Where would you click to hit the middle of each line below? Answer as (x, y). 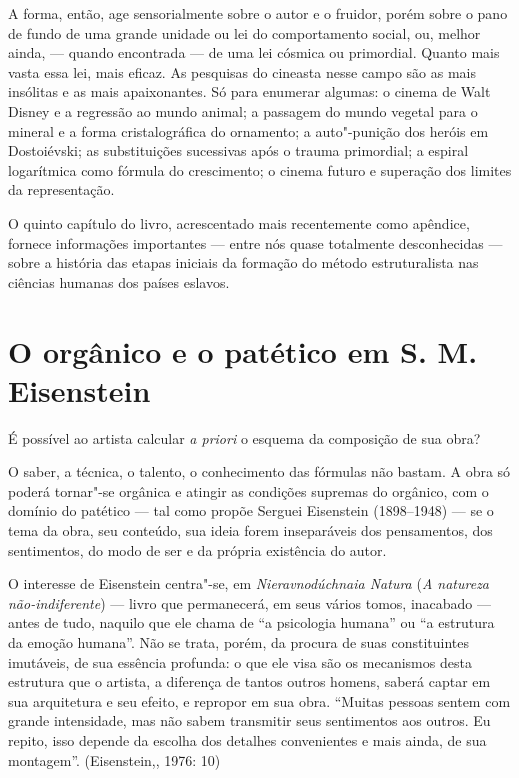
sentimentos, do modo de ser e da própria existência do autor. (197, 549)
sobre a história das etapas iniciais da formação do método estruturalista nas (243, 262)
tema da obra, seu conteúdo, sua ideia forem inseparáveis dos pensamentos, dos (250, 530)
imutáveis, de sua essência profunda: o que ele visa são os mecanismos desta (240, 661)
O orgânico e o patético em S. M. (243, 350)
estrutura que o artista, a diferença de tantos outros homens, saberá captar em (249, 681)
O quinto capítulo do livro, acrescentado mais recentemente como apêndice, (239, 222)
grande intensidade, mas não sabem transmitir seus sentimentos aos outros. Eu (249, 720)
